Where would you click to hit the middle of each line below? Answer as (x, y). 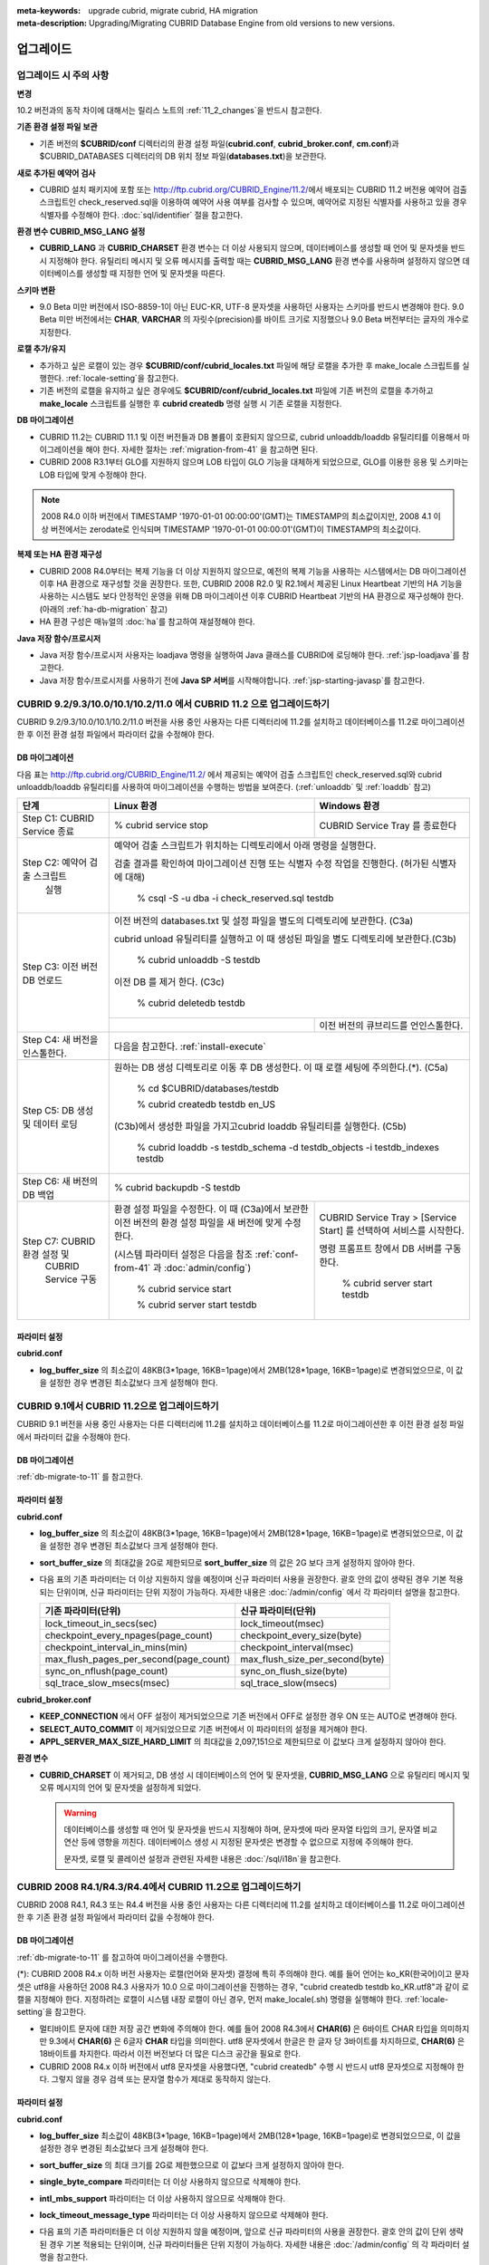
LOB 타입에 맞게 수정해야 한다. (93, 475)
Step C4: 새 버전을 (60, 1040)
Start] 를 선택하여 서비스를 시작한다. (392, 1230)
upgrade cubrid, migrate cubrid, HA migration (173, 10)
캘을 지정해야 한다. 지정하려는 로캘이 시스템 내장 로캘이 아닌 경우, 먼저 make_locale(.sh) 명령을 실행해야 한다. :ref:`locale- (232, 1999)
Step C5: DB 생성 (58, 1111)
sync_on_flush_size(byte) (294, 1671)
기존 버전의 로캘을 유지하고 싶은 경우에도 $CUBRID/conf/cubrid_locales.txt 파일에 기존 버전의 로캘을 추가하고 (236, 390)
